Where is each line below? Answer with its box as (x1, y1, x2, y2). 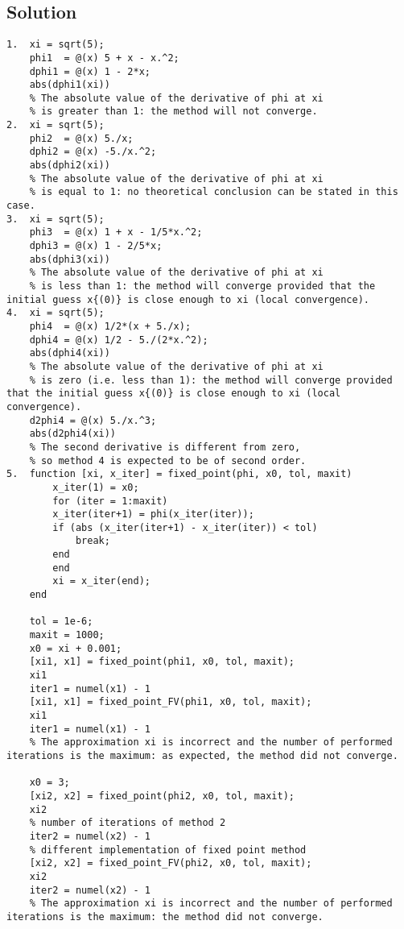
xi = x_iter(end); (52, 575, 150, 587)
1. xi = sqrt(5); (6, 39, 105, 51)
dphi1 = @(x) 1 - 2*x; (29, 65, 150, 77)
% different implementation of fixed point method (29, 844, 307, 856)
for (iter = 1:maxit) (52, 495, 168, 507)
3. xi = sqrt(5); (6, 213, 105, 225)
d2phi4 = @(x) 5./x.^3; (29, 414, 157, 426)
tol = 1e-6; (29, 616, 93, 628)
